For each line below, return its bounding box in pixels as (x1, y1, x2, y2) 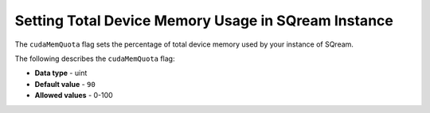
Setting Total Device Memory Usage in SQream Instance (14, 12, 393, 29)
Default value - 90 (34, 79, 96, 89)
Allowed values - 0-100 (34, 91, 113, 100)
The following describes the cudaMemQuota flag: (14, 54, 175, 63)
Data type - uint (34, 68, 88, 78)
